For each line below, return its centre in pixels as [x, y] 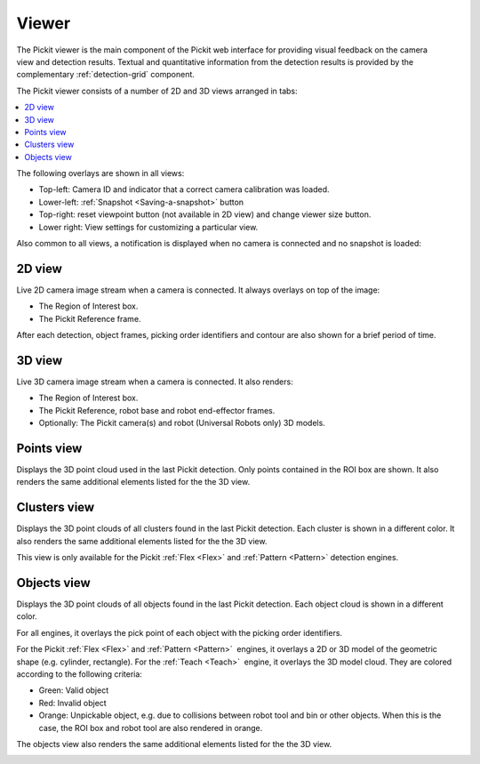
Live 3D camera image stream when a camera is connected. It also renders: [155, 382]
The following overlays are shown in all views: [100, 173]
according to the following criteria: [79, 674]
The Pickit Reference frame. [90, 318]
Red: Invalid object [72, 703]
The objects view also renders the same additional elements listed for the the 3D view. [174, 744]
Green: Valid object [74, 690]
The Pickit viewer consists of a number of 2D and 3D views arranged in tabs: [157, 91]
